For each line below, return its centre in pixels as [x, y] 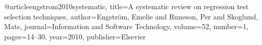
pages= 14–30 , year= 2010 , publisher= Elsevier [75, 36]
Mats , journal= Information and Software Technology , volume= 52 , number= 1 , [126, 26]
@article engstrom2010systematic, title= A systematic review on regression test [126, 6]
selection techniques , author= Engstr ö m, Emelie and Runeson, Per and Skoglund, [131, 16]
